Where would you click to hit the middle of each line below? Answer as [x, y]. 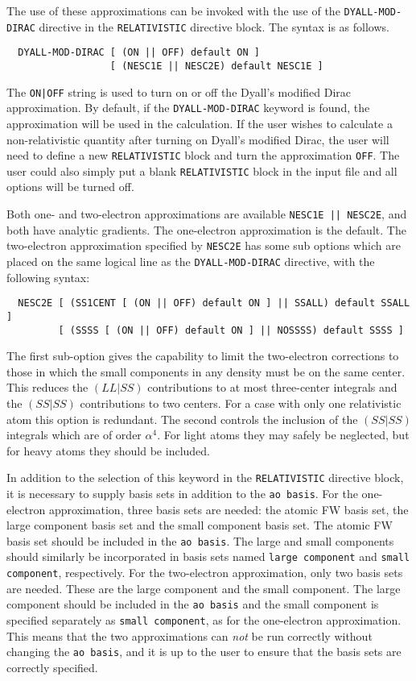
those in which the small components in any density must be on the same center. [206, 371]
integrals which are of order [74, 435]
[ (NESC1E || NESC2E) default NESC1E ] [216, 66]
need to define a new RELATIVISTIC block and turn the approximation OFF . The [203, 155]
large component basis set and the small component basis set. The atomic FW [200, 525]
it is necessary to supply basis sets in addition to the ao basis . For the [182, 493]
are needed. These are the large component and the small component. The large [204, 588]
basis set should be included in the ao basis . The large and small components [200, 540]
